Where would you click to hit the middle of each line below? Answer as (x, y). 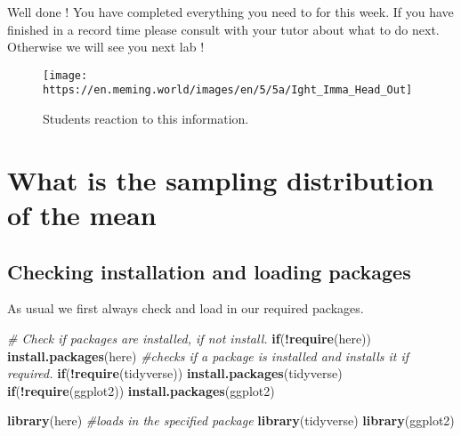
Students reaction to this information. (146, 119)
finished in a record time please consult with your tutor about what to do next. (223, 29)
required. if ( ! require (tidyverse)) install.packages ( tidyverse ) (175, 373)
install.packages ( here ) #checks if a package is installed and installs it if (208, 355)
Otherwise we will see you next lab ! (106, 47)
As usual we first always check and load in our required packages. (186, 308)
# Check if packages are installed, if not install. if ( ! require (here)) (189, 339)
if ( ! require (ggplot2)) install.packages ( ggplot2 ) (141, 390)
